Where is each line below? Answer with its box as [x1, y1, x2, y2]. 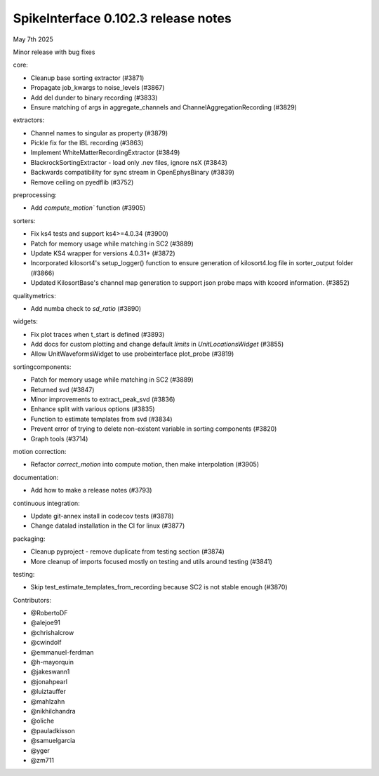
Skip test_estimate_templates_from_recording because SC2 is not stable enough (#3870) [30, 583, 288, 591]
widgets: [13, 317, 39, 326]
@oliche [30, 716, 55, 725]
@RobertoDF [30, 609, 68, 617]
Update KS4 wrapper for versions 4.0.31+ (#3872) [30, 249, 175, 257]
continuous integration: [13, 499, 80, 507]
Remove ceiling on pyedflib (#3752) [30, 178, 134, 186]
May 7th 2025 [13, 35, 54, 44]
